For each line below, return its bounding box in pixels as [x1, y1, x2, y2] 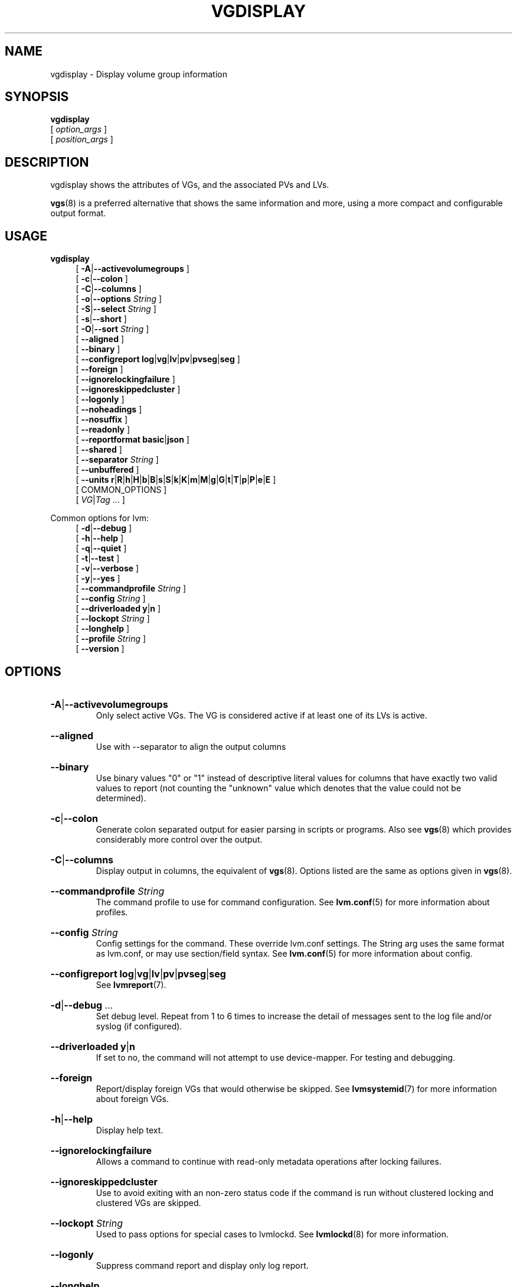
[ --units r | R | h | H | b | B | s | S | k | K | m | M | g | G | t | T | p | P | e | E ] [76, 474, 276, 485]
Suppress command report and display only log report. [96, 1260, 309, 1270]
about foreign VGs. [96, 1093, 169, 1104]
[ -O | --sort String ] [76, 324, 149, 334]
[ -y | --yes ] [76, 573, 120, 584]
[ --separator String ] [76, 454, 159, 465]
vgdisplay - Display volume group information [50, 69, 227, 79]
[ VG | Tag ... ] [76, 495, 125, 505]
